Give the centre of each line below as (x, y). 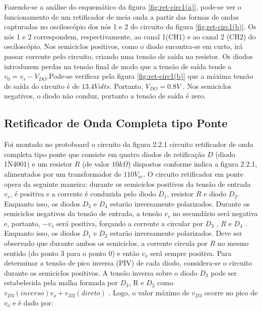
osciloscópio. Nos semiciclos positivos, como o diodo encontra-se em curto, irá (123, 46)
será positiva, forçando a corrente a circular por (130, 223)
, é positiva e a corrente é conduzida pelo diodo (83, 194)
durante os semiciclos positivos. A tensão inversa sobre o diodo (101, 272)
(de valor (96, 164)
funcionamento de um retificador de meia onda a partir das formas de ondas (121, 16)
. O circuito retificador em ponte (193, 173)
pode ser (224, 272)
